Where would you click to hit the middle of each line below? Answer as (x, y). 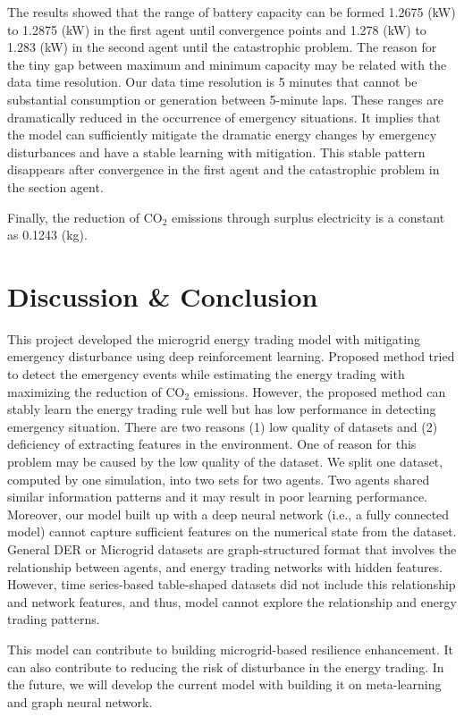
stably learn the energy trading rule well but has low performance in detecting (222, 409)
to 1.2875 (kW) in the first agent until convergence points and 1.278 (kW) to (217, 29)
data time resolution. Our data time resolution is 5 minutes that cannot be (212, 82)
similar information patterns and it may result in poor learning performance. (217, 497)
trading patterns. (54, 619)
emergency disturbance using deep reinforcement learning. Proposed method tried (231, 356)
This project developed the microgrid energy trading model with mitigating (214, 338)
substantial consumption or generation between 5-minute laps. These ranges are (225, 99)
